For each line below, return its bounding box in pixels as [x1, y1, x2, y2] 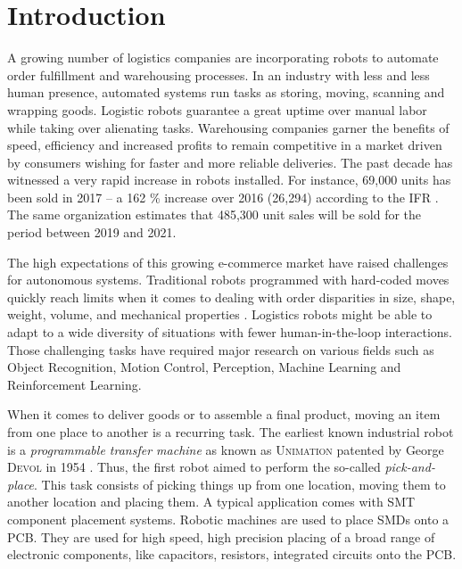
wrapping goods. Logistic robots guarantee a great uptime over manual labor [7, 100, 427, 119]
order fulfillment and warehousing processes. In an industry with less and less [7, 65, 430, 84]
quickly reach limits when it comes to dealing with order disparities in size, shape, [7, 287, 456, 306]
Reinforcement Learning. [7, 375, 142, 393]
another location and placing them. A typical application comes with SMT [7, 492, 416, 511]
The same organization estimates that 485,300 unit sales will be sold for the [7, 205, 422, 224]
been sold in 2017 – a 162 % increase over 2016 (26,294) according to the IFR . [7, 187, 439, 206]
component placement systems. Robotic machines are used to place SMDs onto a [7, 509, 450, 528]
